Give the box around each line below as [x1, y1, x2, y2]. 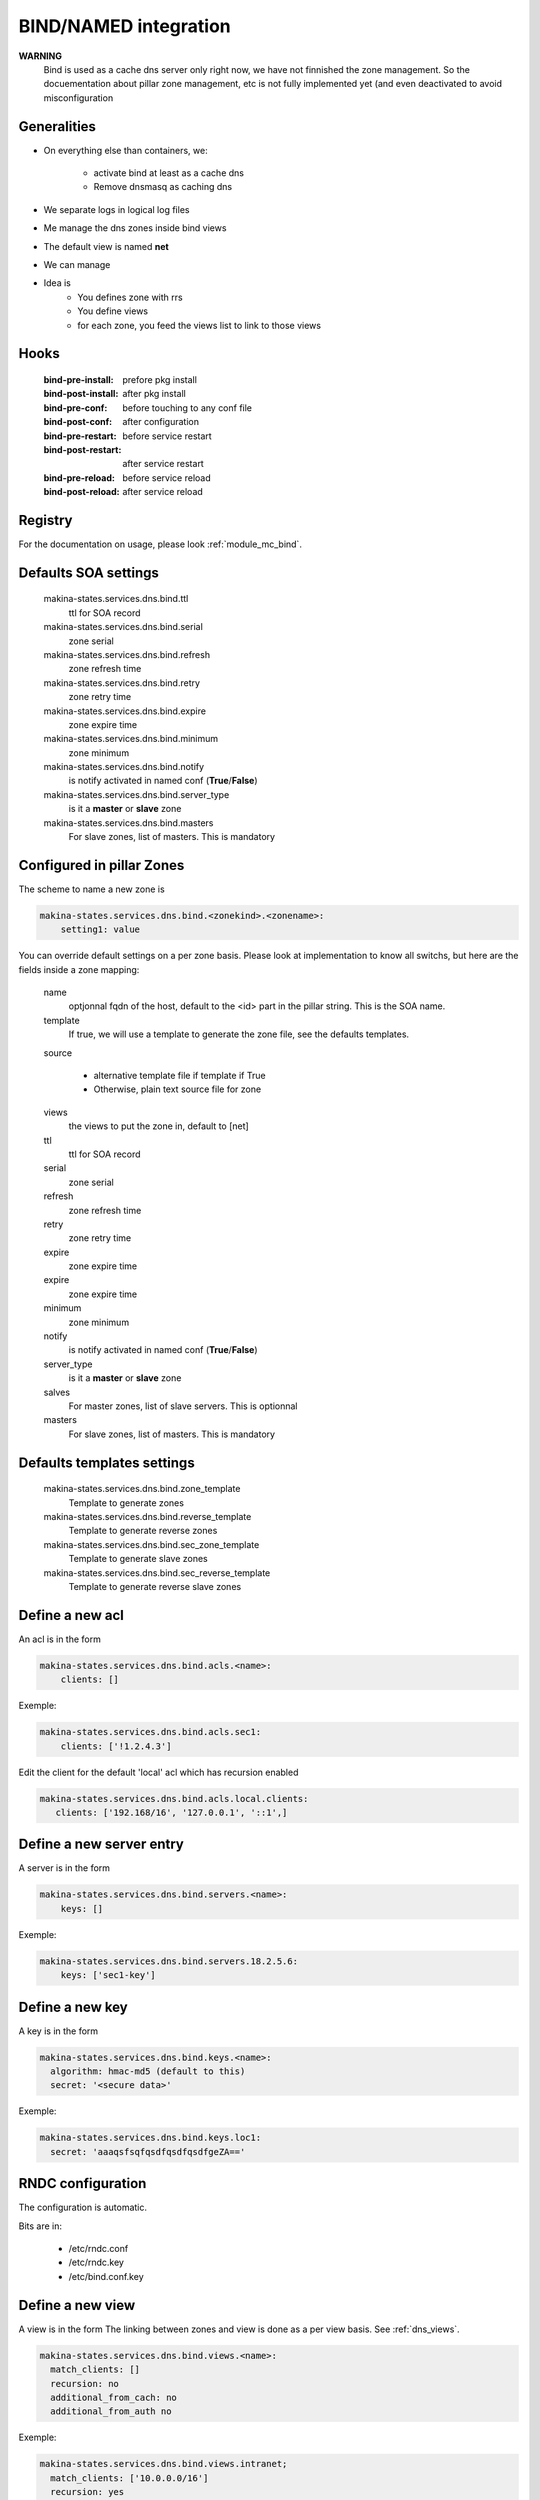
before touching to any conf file [122, 401, 253, 414]
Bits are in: [18, 2220, 63, 2232]
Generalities [18, 118, 97, 135]
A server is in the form [18, 1862, 110, 1874]
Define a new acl [18, 1606, 124, 1624]
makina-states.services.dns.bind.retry [43, 676, 200, 689]
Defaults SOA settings [18, 564, 160, 581]
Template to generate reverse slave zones [68, 1580, 242, 1592]
